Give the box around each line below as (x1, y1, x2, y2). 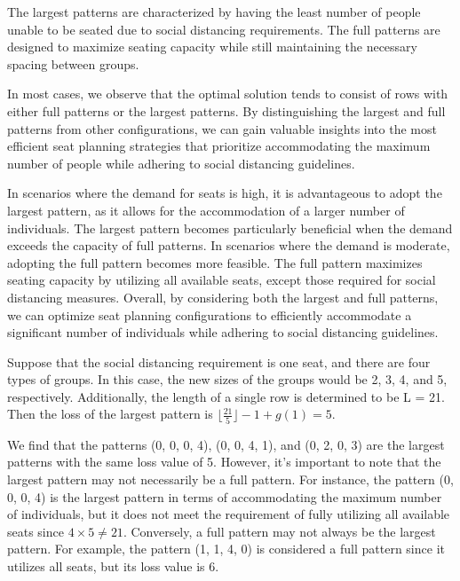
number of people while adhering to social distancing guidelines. (7, 153, 355, 172)
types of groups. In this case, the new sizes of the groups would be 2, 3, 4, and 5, (7, 370, 448, 389)
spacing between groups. (7, 54, 139, 73)
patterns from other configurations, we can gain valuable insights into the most (7, 119, 437, 137)
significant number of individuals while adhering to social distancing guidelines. (7, 323, 439, 342)
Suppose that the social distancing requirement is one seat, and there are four (7, 352, 431, 371)
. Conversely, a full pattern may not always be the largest (123, 522, 436, 540)
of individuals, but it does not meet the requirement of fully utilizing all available (7, 505, 450, 523)
